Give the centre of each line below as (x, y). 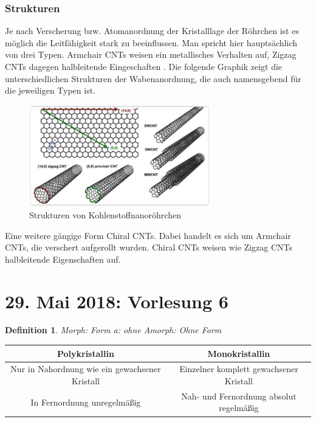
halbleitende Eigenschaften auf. (63, 259)
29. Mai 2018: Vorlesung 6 (117, 301)
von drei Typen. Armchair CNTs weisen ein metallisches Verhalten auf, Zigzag (151, 54)
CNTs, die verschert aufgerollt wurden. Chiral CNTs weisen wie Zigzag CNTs (149, 247)
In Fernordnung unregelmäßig (86, 402)
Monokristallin (239, 353)
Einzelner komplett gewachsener (239, 369)
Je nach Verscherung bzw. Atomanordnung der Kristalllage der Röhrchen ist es (152, 31)
